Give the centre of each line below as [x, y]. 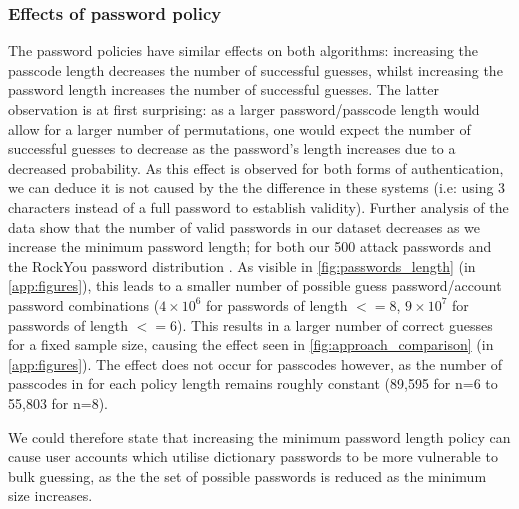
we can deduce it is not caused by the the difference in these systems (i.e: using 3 [257, 187]
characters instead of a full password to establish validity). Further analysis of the [258, 206]
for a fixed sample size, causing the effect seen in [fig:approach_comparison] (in [251, 344]
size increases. [50, 495]
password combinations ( [84, 304]
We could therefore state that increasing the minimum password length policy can [259, 436]
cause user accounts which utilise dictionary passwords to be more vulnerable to [253, 456]
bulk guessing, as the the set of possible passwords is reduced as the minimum [247, 475]
